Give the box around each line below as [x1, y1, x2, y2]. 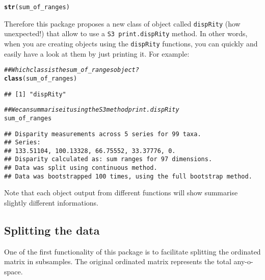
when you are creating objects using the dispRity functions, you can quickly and [4, 38, 258, 48]
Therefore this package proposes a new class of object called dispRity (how [4, 18, 241, 29]
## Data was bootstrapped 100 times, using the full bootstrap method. [4, 172, 252, 180]
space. [4, 266, 23, 277]
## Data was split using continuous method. [4, 164, 157, 172]
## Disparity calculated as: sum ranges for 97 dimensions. [4, 156, 213, 163]
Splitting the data [4, 222, 100, 238]
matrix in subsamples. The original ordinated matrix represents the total [4, 256, 231, 267]
